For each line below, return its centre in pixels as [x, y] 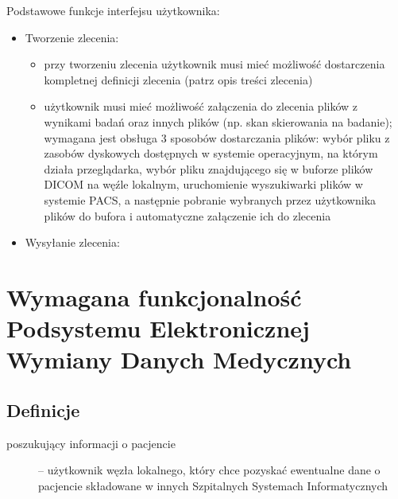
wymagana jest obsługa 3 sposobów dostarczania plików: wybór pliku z [217, 137]
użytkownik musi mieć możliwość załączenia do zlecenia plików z [201, 106]
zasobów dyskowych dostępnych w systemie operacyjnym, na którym [211, 153]
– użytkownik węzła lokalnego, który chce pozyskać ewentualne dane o [209, 470]
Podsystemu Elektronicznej [158, 328]
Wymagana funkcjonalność [154, 296]
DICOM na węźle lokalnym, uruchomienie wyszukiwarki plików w [203, 184]
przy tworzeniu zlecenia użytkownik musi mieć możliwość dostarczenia [214, 64]
